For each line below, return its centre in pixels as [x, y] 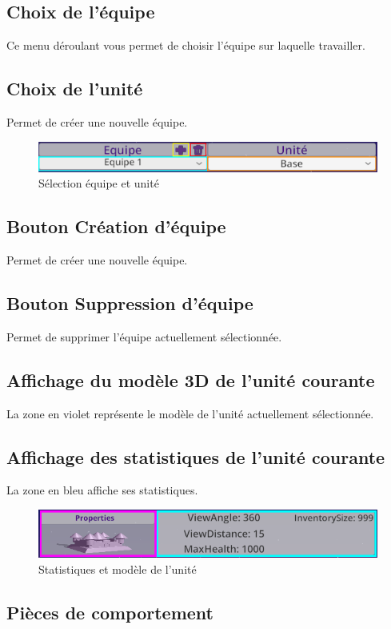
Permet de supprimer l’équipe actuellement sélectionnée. [144, 336]
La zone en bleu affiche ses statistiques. [102, 490]
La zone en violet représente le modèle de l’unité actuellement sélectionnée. [190, 413]
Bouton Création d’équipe [116, 226]
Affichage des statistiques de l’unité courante [196, 456]
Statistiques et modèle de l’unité [118, 569]
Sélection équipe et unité [99, 183]
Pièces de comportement [110, 613]
